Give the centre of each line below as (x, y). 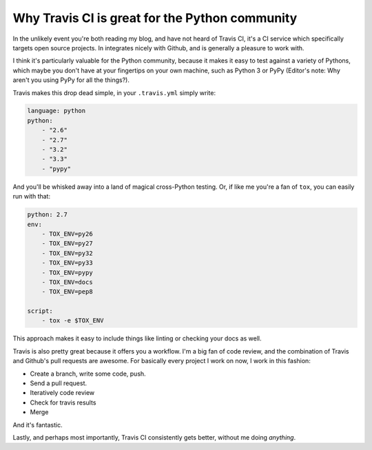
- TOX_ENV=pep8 (67, 292)
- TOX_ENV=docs (67, 282)
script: (40, 311)
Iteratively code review (62, 393)
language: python (56, 111)
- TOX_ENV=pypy (67, 273)
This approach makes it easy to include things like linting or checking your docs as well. (137, 338)
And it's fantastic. (38, 425)
